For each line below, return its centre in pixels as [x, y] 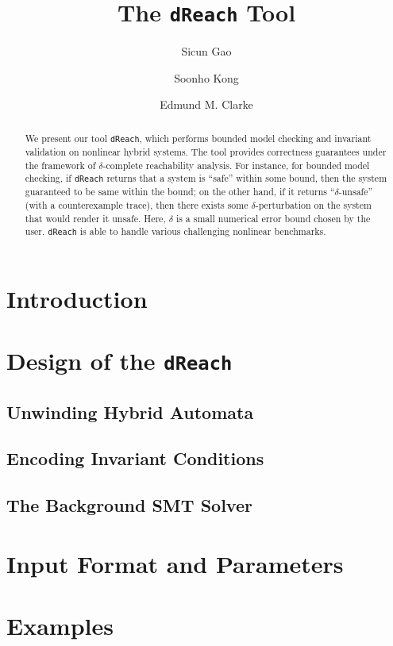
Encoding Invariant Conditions [135, 458]
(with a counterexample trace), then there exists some [137, 205]
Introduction [77, 298]
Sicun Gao [206, 51]
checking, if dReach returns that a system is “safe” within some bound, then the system [206, 178]
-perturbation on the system [313, 205]
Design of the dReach [119, 360]
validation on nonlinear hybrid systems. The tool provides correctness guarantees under [206, 151]
